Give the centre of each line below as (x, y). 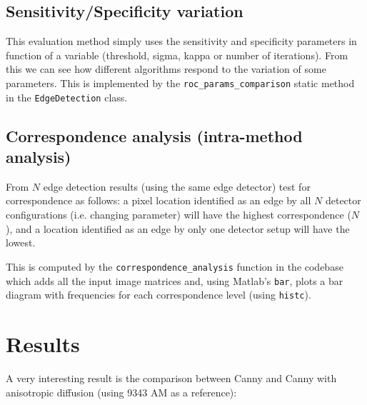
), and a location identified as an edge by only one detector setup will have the (178, 228)
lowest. (21, 242)
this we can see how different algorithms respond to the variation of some (166, 69)
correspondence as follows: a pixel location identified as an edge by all (159, 200)
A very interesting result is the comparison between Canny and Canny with (171, 377)
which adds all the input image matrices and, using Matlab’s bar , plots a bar (175, 280)
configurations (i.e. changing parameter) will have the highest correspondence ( (179, 215)
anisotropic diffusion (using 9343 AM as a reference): (121, 392)
